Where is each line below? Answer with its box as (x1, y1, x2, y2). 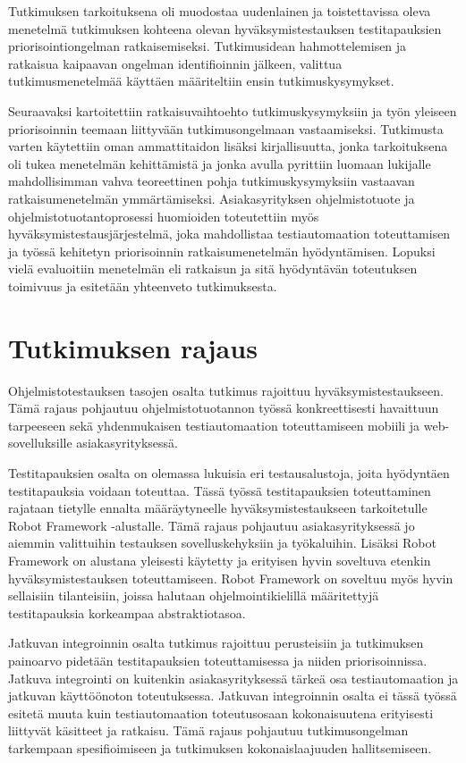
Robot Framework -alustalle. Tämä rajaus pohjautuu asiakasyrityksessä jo (8, 516, 415, 534)
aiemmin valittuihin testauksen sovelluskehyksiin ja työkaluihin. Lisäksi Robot (8, 533, 436, 552)
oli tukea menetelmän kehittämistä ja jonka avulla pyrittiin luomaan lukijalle (8, 154, 431, 172)
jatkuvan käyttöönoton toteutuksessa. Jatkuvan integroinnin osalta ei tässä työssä (8, 686, 457, 705)
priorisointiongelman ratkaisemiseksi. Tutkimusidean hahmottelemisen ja (8, 37, 407, 55)
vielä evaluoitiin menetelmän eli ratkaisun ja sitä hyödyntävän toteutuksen (8, 259, 418, 278)
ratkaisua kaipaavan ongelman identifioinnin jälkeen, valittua (8, 54, 343, 72)
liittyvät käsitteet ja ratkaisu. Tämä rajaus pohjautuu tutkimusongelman (8, 721, 409, 740)
